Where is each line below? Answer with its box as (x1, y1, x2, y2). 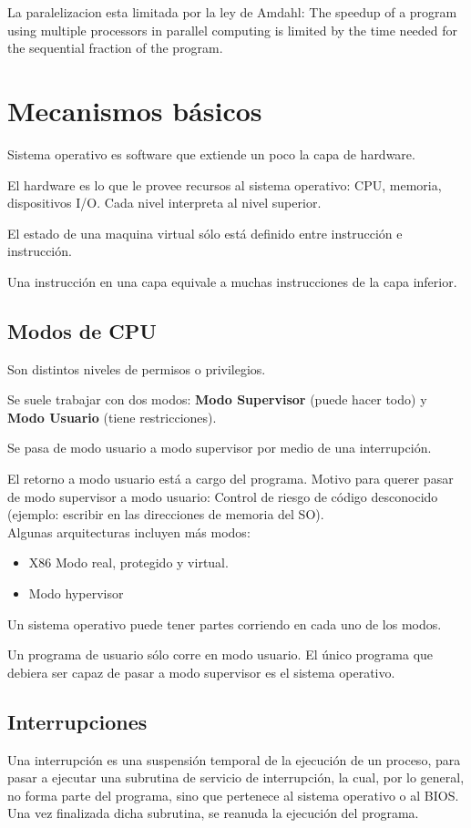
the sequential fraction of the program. (7, 38, 223, 57)
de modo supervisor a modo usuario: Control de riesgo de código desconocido (7, 486, 438, 506)
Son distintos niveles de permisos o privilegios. (7, 359, 266, 378)
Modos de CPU (7, 316, 157, 344)
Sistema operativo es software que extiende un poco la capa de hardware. (7, 144, 415, 163)
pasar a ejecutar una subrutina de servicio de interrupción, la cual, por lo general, (7, 768, 465, 787)
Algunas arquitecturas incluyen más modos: (7, 522, 251, 541)
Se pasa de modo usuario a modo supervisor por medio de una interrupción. (7, 438, 432, 457)
